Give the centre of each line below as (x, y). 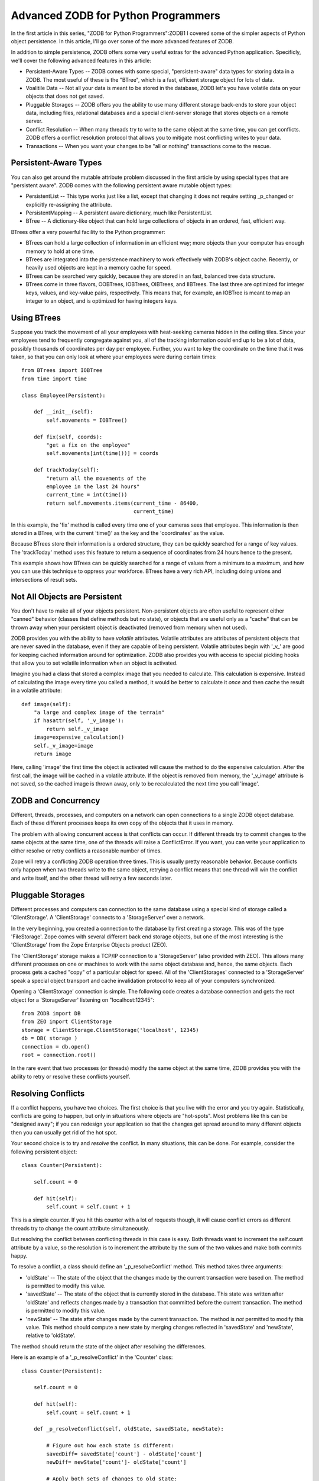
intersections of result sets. (44, 579)
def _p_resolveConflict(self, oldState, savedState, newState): (128, 1429)
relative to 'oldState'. (51, 1335)
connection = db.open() (56, 1046)
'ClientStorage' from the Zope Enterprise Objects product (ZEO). (89, 945)
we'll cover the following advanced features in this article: (81, 60)
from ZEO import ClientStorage (67, 1022)
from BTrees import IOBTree (62, 371)
